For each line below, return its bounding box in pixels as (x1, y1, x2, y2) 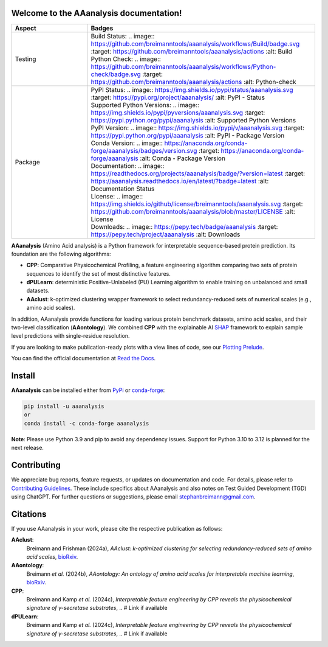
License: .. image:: (91, 192, 143, 200)
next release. (11, 444, 44, 452)
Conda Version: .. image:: (91, 139, 163, 147)
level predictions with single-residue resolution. (11, 332, 130, 340)
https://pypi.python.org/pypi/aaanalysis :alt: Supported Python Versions (91, 116, 296, 124)
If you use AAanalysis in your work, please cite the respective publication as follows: (11, 525, 223, 532)
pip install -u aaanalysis (24, 403, 104, 410)
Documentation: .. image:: (91, 161, 165, 170)
